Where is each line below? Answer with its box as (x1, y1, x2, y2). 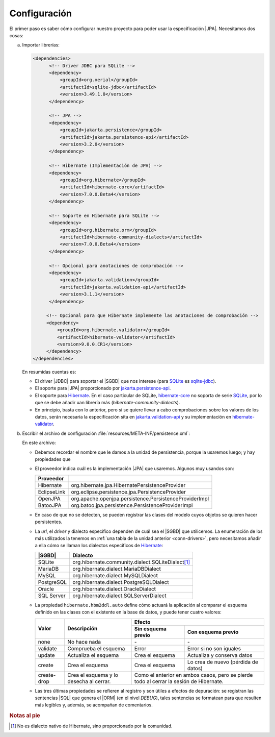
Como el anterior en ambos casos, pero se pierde (134, 671, 253, 678)
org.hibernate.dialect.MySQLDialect (72, 572, 158, 579)
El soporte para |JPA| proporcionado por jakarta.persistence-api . (35, 385, 171, 391)
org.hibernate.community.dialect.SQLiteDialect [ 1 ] (72, 558, 190, 566)
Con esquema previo (187, 628, 239, 635)
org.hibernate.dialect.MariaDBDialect (72, 565, 161, 572)
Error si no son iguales (187, 645, 241, 652)
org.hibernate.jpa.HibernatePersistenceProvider (71, 481, 186, 488)
